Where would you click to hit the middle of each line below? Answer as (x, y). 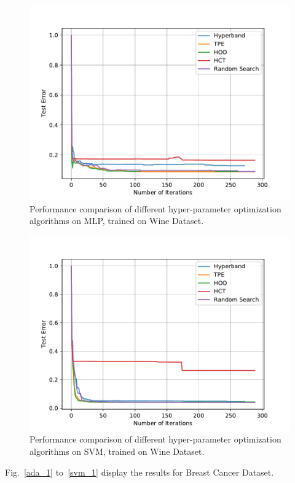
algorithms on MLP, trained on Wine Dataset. (117, 221)
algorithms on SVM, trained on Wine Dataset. (117, 451)
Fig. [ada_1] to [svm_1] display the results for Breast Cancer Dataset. (140, 472)
